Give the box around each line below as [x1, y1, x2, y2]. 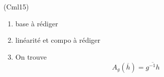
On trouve [15, 51, 47, 62]
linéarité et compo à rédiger [15, 35, 101, 45]
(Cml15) [4, 1, 29, 11]
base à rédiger [15, 18, 58, 28]
